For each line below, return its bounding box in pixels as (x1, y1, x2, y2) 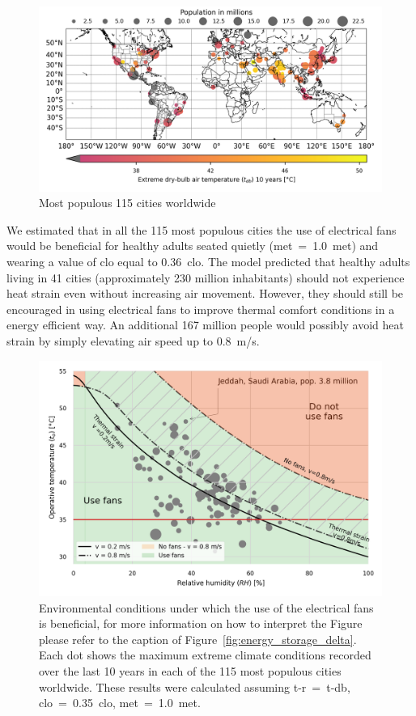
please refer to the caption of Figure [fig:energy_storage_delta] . (39, 630, 357, 647)
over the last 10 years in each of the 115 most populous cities (39, 662, 342, 679)
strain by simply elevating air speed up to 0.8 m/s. (6, 332, 260, 349)
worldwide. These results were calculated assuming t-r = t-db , (39, 678, 350, 695)
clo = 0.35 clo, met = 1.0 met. (39, 694, 201, 711)
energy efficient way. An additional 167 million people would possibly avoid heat (6, 316, 404, 333)
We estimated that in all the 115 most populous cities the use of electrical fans (6, 221, 397, 238)
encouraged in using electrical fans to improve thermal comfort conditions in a (6, 300, 395, 317)
